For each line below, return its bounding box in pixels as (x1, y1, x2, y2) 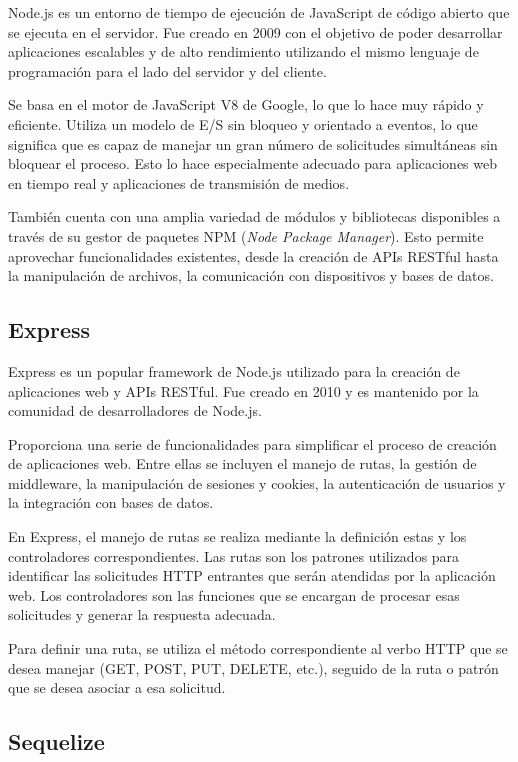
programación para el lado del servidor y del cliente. (8, 60, 327, 81)
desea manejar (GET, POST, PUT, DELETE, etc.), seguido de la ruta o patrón (8, 657, 499, 678)
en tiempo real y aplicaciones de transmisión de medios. (8, 172, 350, 193)
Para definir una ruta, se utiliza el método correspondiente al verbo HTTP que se (8, 638, 508, 659)
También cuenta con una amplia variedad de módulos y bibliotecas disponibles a (8, 206, 501, 227)
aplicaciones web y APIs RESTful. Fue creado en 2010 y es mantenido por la (8, 380, 479, 401)
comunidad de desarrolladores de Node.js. (8, 400, 262, 421)
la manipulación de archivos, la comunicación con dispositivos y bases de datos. (8, 265, 494, 286)
